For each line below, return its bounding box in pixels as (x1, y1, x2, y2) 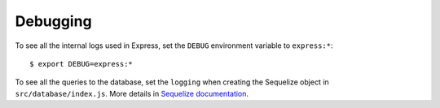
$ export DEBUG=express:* (29, 59, 134, 68)
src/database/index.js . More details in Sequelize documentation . (15, 89, 249, 98)
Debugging (15, 12, 93, 30)
